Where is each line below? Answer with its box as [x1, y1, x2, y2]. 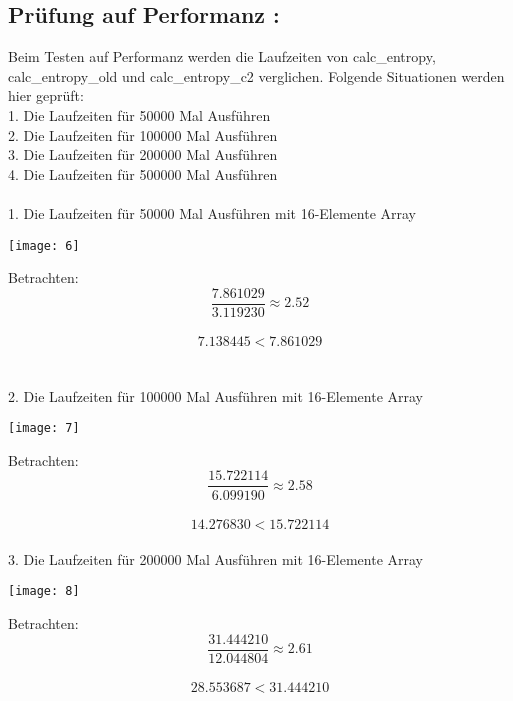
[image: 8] [8, 584, 80, 599]
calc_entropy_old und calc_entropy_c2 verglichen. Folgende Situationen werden [8, 65, 505, 86]
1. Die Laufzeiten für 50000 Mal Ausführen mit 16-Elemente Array [8, 202, 417, 223]
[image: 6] [8, 238, 80, 253]
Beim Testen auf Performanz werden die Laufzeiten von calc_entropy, [8, 46, 436, 67]
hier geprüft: [8, 85, 84, 106]
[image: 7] [8, 421, 80, 436]
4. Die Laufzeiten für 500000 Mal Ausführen [8, 163, 278, 184]
